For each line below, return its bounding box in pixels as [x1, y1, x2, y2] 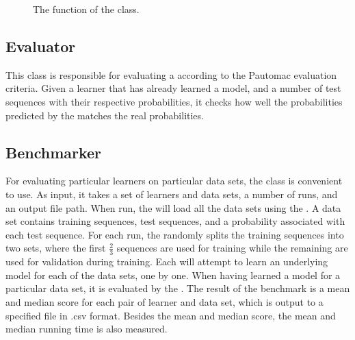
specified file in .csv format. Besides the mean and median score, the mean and [5, 308, 336, 322]
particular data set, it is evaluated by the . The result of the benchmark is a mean [5, 281, 350, 295]
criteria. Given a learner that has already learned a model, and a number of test [5, 81, 341, 95]
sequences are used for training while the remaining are [116, 241, 348, 255]
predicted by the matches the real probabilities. [5, 108, 204, 122]
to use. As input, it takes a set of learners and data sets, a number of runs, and [5, 186, 338, 201]
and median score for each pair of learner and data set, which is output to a [5, 294, 324, 308]
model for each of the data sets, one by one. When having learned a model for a [5, 267, 341, 282]
